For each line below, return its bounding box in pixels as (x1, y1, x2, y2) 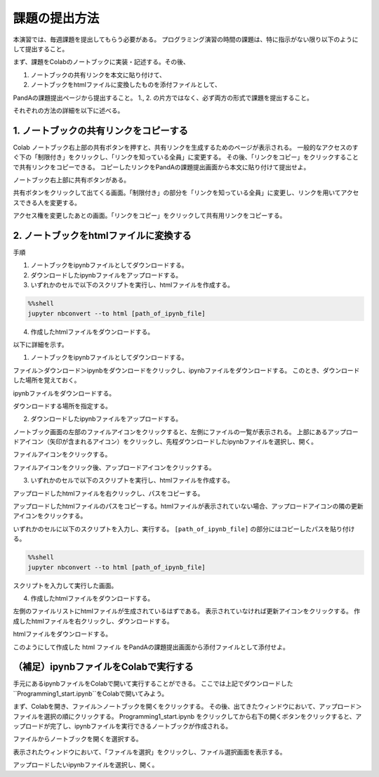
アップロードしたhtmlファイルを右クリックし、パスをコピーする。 (13, 489, 204, 497)
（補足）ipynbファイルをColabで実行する (13, 661, 194, 673)
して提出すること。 (13, 44, 69, 53)
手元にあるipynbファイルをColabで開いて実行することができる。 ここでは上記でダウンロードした (13, 679, 294, 688)
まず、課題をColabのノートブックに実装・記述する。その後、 (13, 58, 189, 66)
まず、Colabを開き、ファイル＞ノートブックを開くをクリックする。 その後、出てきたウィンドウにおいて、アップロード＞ (13, 703, 362, 711)
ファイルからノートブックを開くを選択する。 (13, 735, 142, 743)
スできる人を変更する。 (13, 198, 81, 207)
